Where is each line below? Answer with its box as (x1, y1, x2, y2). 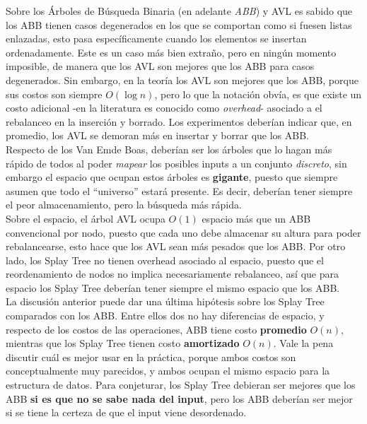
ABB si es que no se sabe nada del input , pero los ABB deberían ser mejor (6, 391, 353, 406)
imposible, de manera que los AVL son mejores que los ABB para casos (6, 59, 315, 73)
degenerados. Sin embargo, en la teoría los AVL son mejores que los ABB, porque (6, 72, 359, 87)
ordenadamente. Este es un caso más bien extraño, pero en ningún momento (6, 45, 337, 59)
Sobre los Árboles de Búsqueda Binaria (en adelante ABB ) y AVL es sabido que (6, 4, 353, 18)
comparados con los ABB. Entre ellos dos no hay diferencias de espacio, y (6, 308, 325, 323)
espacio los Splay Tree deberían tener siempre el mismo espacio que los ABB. (6, 280, 340, 295)
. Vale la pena (273, 336, 334, 351)
